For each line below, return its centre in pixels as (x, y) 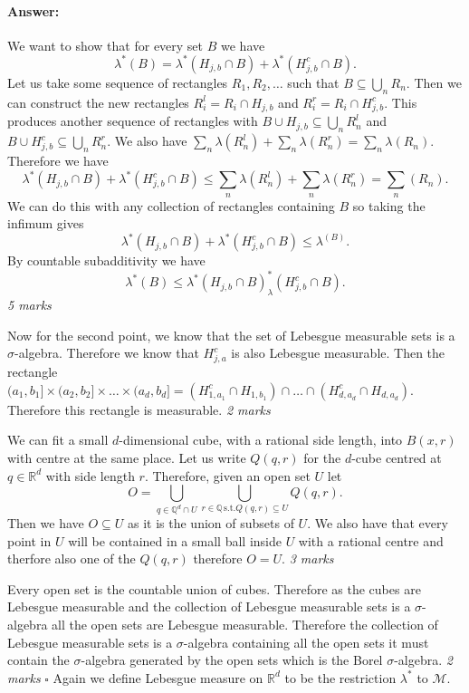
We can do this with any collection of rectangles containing (171, 205)
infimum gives (46, 223)
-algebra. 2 (423, 660)
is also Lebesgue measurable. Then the (338, 353)
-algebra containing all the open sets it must (306, 642)
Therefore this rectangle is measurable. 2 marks (139, 409)
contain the (38, 660)
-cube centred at (397, 457)
